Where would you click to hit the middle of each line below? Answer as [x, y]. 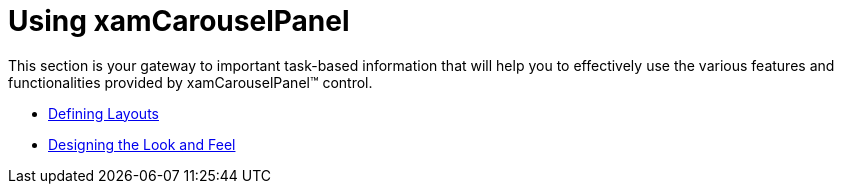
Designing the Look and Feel [142, 144]
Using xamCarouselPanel [179, 21]
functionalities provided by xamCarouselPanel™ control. [190, 82]
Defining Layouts [103, 113]
